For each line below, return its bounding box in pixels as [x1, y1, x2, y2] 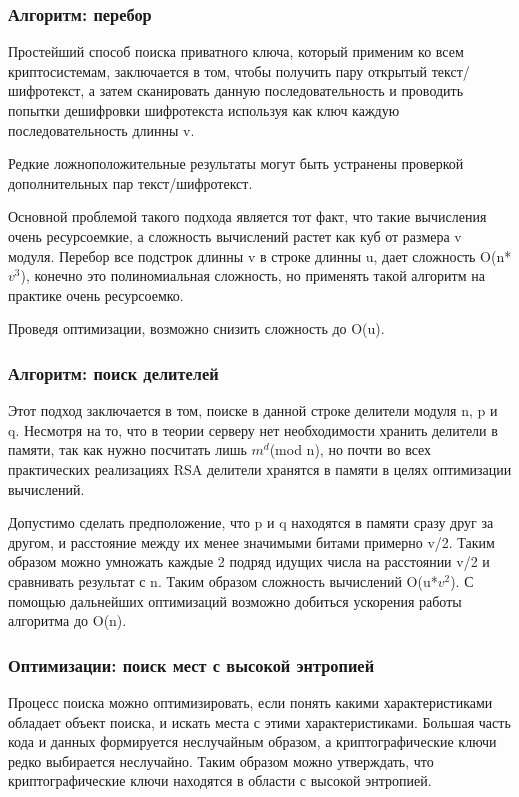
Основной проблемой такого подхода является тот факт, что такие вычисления [8, 206, 487, 227]
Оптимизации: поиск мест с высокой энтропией [8, 652, 375, 677]
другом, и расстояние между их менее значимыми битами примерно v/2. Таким [8, 531, 495, 552]
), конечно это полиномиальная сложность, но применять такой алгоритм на [20, 265, 485, 286]
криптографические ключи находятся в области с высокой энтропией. [8, 770, 432, 791]
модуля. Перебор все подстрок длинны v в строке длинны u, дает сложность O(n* [8, 245, 512, 266]
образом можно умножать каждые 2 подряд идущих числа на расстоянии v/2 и [8, 551, 490, 572]
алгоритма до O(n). [8, 610, 127, 631]
